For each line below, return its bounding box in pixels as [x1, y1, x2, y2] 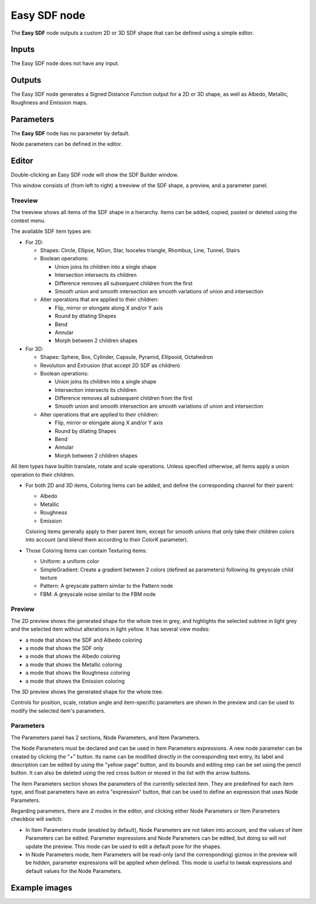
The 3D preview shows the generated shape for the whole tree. [11, 688, 164, 695]
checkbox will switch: [11, 815, 63, 822]
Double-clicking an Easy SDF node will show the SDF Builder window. [11, 171, 178, 178]
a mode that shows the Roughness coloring [25, 669, 130, 676]
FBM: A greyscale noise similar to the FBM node [40, 590, 156, 598]
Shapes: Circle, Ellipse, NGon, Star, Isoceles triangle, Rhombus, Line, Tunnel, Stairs [40, 247, 240, 254]
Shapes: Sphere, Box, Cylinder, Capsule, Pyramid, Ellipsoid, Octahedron [40, 354, 214, 361]
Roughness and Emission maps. [11, 99, 88, 106]
